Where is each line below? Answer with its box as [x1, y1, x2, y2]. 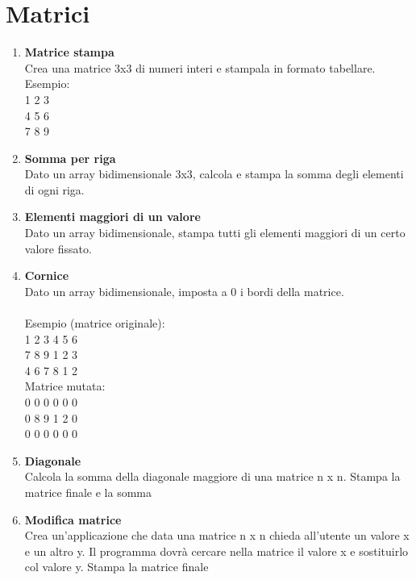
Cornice [24, 267, 69, 284]
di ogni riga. [24, 181, 85, 198]
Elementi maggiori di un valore [24, 208, 201, 225]
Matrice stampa [24, 44, 114, 61]
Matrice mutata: [24, 378, 106, 394]
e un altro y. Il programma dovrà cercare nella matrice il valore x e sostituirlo [24, 542, 409, 559]
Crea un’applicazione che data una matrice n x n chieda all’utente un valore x [24, 527, 410, 544]
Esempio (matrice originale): [24, 315, 165, 332]
